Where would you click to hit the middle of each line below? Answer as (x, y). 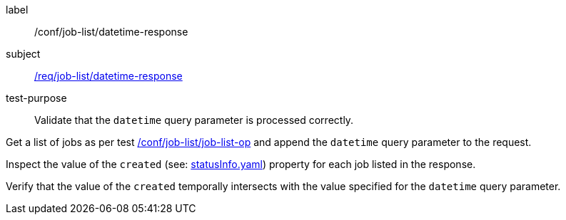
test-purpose (36, 98)
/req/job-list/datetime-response (108, 76)
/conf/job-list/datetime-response (111, 32)
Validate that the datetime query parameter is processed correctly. (194, 120)
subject (23, 54)
